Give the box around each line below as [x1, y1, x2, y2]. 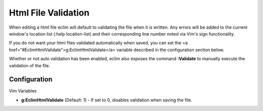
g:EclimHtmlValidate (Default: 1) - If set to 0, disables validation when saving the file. [21, 97, 192, 103]
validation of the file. [9, 62, 51, 68]
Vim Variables [9, 88, 37, 94]
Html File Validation [9, 7, 90, 18]
